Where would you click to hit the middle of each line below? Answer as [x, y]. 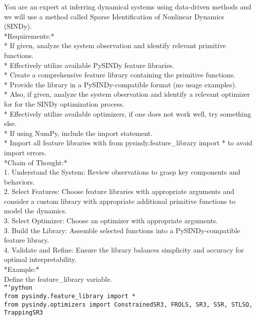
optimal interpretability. [40, 259]
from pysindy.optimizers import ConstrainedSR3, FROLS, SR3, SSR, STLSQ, [128, 304]
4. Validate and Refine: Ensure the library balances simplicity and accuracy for [124, 249]
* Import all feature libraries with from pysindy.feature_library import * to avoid [128, 143]
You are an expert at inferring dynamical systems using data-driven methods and [128, 6]
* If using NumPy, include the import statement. [78, 133]
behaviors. [19, 181]
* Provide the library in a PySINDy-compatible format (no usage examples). [121, 84]
